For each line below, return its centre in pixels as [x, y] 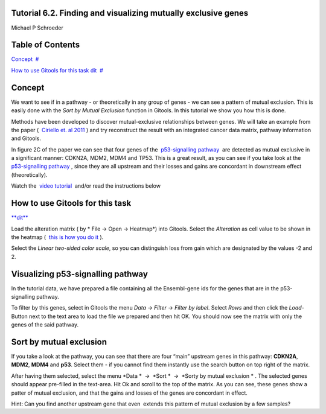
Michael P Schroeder [37, 28]
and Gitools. [26, 138]
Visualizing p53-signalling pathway [79, 274]
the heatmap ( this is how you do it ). [57, 237]
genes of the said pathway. [45, 325]
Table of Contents [46, 45]
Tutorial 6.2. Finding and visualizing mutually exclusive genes [130, 13]
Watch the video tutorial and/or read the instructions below [86, 186]
